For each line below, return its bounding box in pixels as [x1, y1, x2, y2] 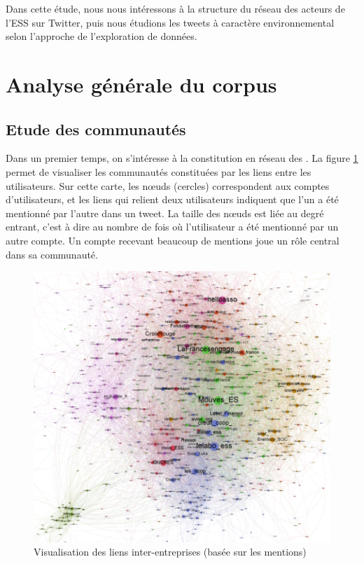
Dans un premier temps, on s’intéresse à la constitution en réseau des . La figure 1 [6, 151, 358, 165]
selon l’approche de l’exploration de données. [6, 29, 197, 43]
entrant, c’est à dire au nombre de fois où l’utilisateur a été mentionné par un [6, 219, 339, 234]
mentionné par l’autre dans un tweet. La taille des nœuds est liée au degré [6, 205, 324, 220]
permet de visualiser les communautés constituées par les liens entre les [6, 164, 311, 179]
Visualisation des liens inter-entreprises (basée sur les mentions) [34, 544, 307, 559]
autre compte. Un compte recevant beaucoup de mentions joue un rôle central [6, 233, 339, 247]
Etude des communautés [6, 118, 186, 139]
